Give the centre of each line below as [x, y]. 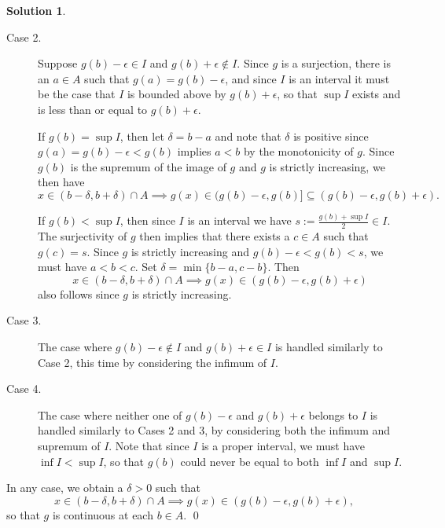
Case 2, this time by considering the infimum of [153, 362]
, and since [251, 78]
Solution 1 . [36, 10]
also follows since [79, 293]
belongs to [333, 414]
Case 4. [24, 389]
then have [61, 182]
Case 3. [24, 320]
